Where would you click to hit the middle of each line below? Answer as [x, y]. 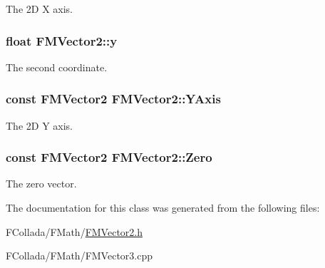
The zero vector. [41, 184]
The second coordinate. [57, 67]
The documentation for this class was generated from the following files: [163, 208]
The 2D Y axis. [39, 125]
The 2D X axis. [39, 9]
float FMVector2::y [62, 40]
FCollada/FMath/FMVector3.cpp [79, 256]
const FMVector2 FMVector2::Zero [109, 157]
